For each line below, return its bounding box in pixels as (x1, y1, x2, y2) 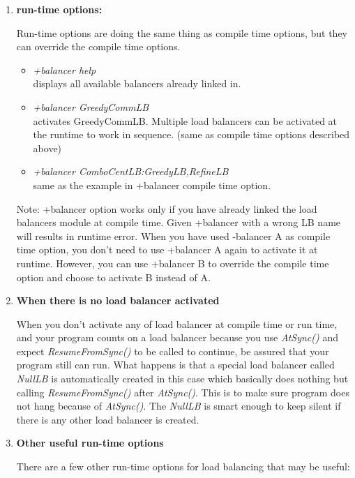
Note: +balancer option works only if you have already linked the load (16, 201, 317, 216)
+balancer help (33, 62, 96, 77)
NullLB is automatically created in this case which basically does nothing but (16, 371, 349, 386)
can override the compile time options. (16, 39, 181, 54)
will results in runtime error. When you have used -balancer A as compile (16, 228, 331, 243)
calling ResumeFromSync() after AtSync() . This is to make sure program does (16, 384, 349, 399)
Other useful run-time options (16, 435, 164, 450)
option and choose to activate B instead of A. (16, 269, 211, 284)
